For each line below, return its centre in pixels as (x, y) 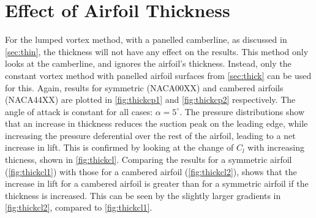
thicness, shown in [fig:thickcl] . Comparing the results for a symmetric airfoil (149, 160)
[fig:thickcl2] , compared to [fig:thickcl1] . (79, 207)
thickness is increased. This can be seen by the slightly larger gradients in (143, 195)
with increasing (276, 147)
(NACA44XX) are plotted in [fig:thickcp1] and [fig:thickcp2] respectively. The (150, 100)
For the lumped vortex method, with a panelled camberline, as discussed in (146, 39)
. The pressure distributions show (242, 111)
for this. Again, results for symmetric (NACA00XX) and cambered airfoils (144, 87)
